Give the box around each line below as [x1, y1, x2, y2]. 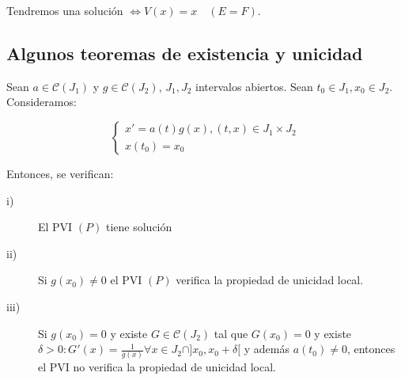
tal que [214, 325, 248, 341]
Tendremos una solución [6, 2, 123, 18]
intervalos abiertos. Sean [195, 78, 313, 94]
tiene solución [105, 218, 172, 235]
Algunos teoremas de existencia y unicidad [6, 40, 363, 65]
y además [244, 340, 289, 357]
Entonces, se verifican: [6, 165, 114, 181]
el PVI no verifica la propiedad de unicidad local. [38, 359, 276, 375]
